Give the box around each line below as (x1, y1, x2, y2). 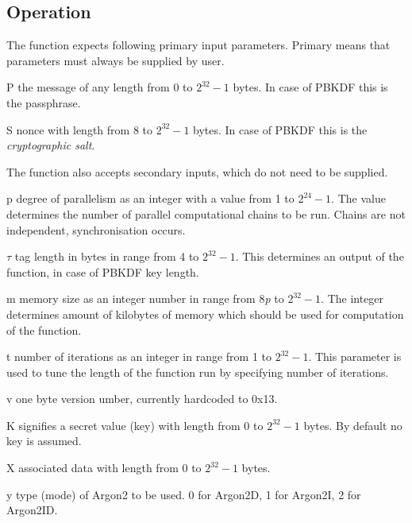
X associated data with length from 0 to (6, 459, 202, 476)
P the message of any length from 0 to (6, 79, 193, 95)
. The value (331, 190, 386, 207)
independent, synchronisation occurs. (6, 221, 186, 238)
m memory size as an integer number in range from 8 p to (6, 290, 284, 307)
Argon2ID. (6, 502, 58, 518)
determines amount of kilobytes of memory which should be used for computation (6, 305, 404, 322)
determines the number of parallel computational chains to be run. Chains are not (6, 205, 406, 222)
